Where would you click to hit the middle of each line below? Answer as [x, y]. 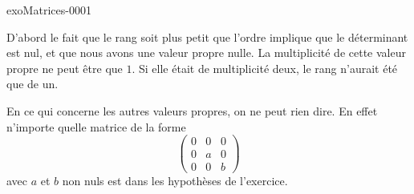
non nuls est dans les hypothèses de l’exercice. [175, 181]
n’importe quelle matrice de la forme [96, 126]
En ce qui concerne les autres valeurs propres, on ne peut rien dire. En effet [192, 110]
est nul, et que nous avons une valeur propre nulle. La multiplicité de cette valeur [206, 53]
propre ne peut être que [65, 68]
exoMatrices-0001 [49, 10]
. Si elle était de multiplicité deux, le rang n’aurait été [265, 68]
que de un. [32, 84]
